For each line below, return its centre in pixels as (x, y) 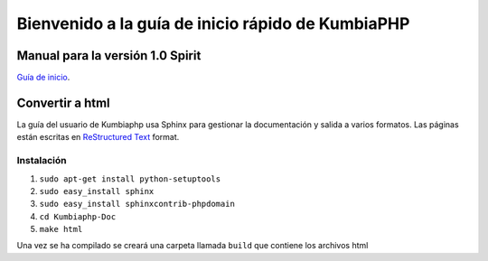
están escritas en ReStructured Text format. (98, 137)
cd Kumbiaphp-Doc (78, 216)
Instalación (42, 161)
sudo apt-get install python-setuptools (130, 179)
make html (61, 229)
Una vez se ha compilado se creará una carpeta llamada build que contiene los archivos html (192, 246)
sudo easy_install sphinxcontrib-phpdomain (137, 204)
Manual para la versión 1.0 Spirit (109, 56)
